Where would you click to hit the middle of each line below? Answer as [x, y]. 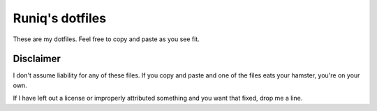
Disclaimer [37, 59]
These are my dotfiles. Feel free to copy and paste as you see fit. [106, 39]
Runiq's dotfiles [60, 18]
